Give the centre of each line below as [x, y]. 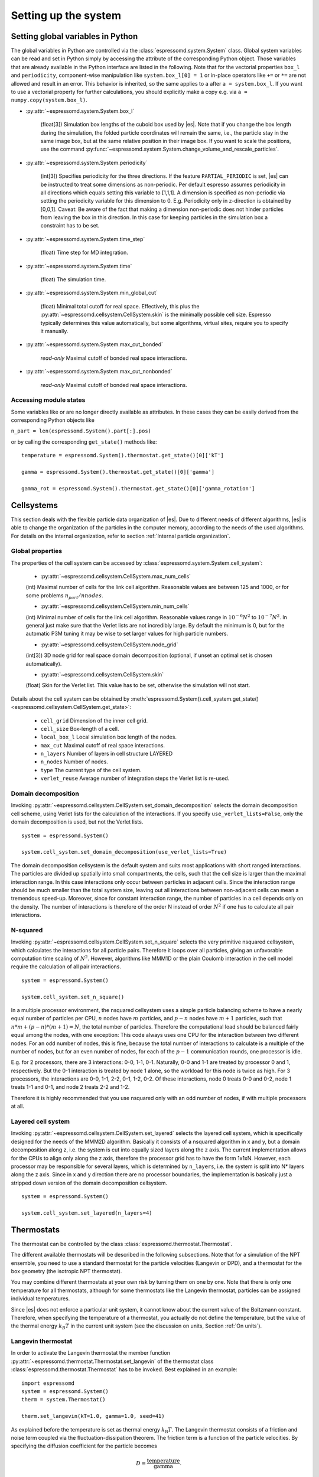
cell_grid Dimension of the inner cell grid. [94, 720]
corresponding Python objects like [53, 420]
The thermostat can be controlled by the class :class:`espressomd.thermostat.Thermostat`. [122, 1244]
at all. [18, 1106]
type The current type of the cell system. [91, 770]
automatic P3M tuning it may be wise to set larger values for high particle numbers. [127, 634]
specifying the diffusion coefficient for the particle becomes [84, 1446]
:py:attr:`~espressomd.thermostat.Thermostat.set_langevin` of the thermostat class [112, 1361]
